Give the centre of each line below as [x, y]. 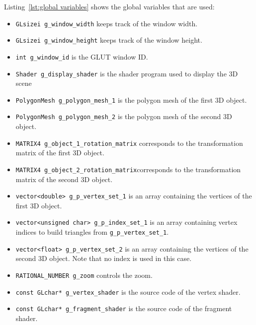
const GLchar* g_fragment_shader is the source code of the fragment [124, 308]
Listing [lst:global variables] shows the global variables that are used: [109, 6]
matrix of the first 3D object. [60, 153]
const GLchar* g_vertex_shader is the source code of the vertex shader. [128, 292]
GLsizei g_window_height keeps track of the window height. [109, 40]
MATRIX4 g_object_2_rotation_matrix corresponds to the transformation [128, 169]
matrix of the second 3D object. [64, 179]
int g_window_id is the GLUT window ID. [82, 56]
